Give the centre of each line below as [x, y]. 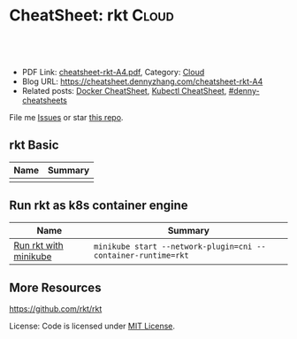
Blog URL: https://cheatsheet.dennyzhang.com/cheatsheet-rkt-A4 [142, 81]
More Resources [55, 287]
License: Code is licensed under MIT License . [92, 326]
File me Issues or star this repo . [66, 117]
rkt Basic [34, 146]
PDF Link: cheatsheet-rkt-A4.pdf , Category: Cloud [113, 72]
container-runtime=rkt [141, 255]
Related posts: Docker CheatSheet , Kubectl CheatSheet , [124, 90]
